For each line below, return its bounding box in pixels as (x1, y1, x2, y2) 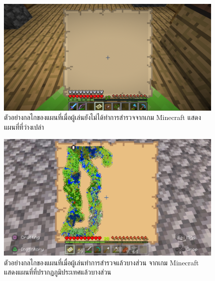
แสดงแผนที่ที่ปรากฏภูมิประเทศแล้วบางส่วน (4, 267, 111, 277)
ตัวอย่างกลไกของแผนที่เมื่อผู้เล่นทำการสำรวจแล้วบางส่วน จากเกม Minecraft (4, 257, 199, 267)
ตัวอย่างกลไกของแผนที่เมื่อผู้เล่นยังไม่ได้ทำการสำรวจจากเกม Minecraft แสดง (4, 112, 201, 122)
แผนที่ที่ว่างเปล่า (4, 121, 44, 132)
